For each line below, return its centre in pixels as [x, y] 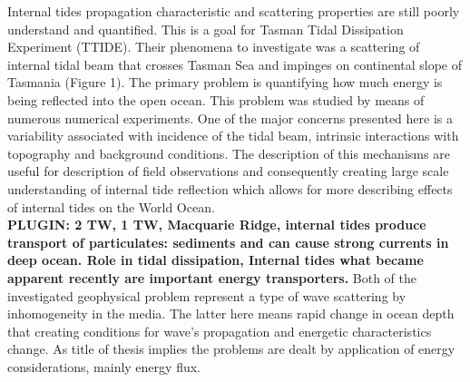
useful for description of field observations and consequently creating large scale [228, 171]
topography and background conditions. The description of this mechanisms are [229, 153]
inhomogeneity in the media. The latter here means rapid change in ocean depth [231, 313]
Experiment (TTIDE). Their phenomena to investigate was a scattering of [214, 47]
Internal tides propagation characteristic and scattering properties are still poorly [234, 11]
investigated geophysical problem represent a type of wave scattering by [207, 295]
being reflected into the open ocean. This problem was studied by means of [216, 99]
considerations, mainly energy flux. [104, 366]
